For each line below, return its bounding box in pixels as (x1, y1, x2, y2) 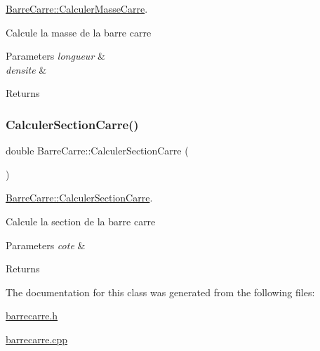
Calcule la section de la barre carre (6, 213, 156, 228)
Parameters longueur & (6, 48, 105, 63)
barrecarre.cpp (6, 331, 68, 346)
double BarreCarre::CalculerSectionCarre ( (6, 143, 189, 158)
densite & (6, 62, 47, 77)
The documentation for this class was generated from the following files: (6, 284, 315, 299)
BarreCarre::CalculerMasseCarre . (6, 1, 148, 15)
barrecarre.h (6, 308, 58, 323)
